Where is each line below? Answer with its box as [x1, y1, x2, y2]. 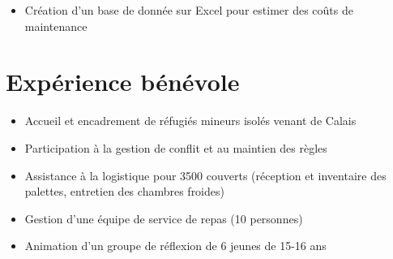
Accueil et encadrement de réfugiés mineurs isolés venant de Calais [24, 112, 357, 129]
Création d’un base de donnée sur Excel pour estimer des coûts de [24, 2, 353, 18]
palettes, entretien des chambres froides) [24, 183, 224, 200]
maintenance [24, 17, 88, 34]
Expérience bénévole [6, 65, 240, 98]
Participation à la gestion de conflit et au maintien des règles [24, 139, 327, 156]
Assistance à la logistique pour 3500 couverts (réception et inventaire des [24, 166, 387, 183]
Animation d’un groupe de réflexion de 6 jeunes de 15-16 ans [24, 237, 327, 254]
